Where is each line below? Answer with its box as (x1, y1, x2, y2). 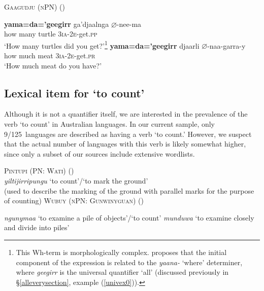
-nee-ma (116, 18, 142, 29)
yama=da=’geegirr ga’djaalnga (4, 18, 109, 29)
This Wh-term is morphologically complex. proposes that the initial (16, 246, 227, 257)
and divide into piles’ (4, 222, 70, 233)
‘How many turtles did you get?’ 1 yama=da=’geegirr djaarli (4, 39, 200, 51)
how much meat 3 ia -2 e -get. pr (4, 50, 95, 61)
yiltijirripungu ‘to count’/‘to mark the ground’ (4, 175, 148, 186)
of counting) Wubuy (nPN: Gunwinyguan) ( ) (4, 195, 144, 206)
